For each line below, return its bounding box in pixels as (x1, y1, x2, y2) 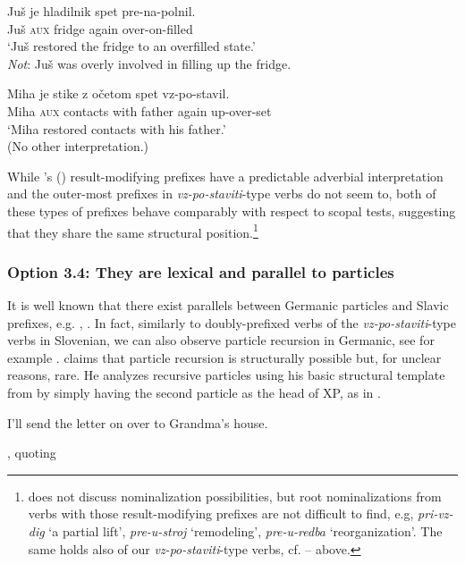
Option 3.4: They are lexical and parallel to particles (7, 260, 394, 282)
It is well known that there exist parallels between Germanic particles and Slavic (7, 296, 449, 314)
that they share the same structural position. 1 (7, 220, 258, 241)
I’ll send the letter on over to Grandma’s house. (7, 413, 268, 432)
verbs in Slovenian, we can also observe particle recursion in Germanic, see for (7, 331, 435, 349)
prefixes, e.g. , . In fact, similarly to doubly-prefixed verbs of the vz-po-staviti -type (7, 313, 456, 332)
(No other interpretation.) (7, 137, 149, 156)
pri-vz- (418, 504, 453, 523)
